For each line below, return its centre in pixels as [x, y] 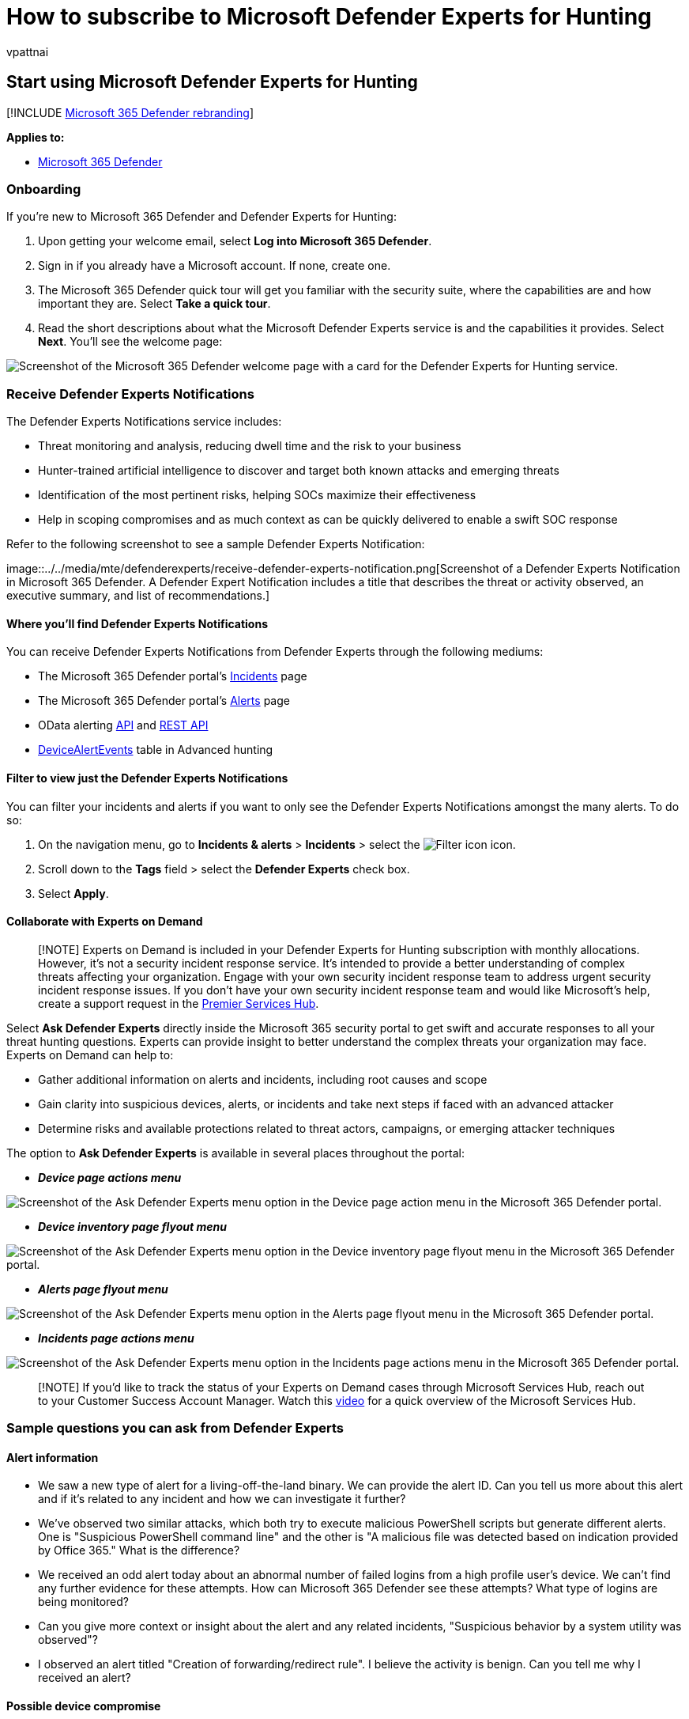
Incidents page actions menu [116, 1338]
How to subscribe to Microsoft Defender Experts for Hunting [329, 17]
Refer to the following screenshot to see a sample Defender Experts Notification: [216, 544]
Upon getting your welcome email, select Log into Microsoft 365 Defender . [235, 241]
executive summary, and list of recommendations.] [138, 596]
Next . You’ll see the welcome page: [130, 342]
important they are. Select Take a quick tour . [154, 304]
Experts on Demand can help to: [90, 1054]
